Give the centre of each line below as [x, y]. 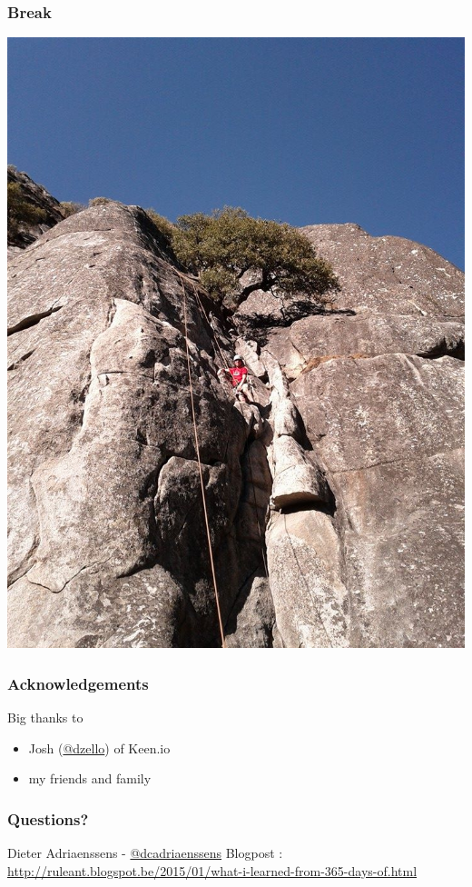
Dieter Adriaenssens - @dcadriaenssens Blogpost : [145, 853]
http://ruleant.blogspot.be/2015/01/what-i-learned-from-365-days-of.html [212, 870]
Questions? [48, 818]
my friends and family [90, 778]
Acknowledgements [78, 683]
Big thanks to [45, 718]
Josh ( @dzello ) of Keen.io [99, 747]
